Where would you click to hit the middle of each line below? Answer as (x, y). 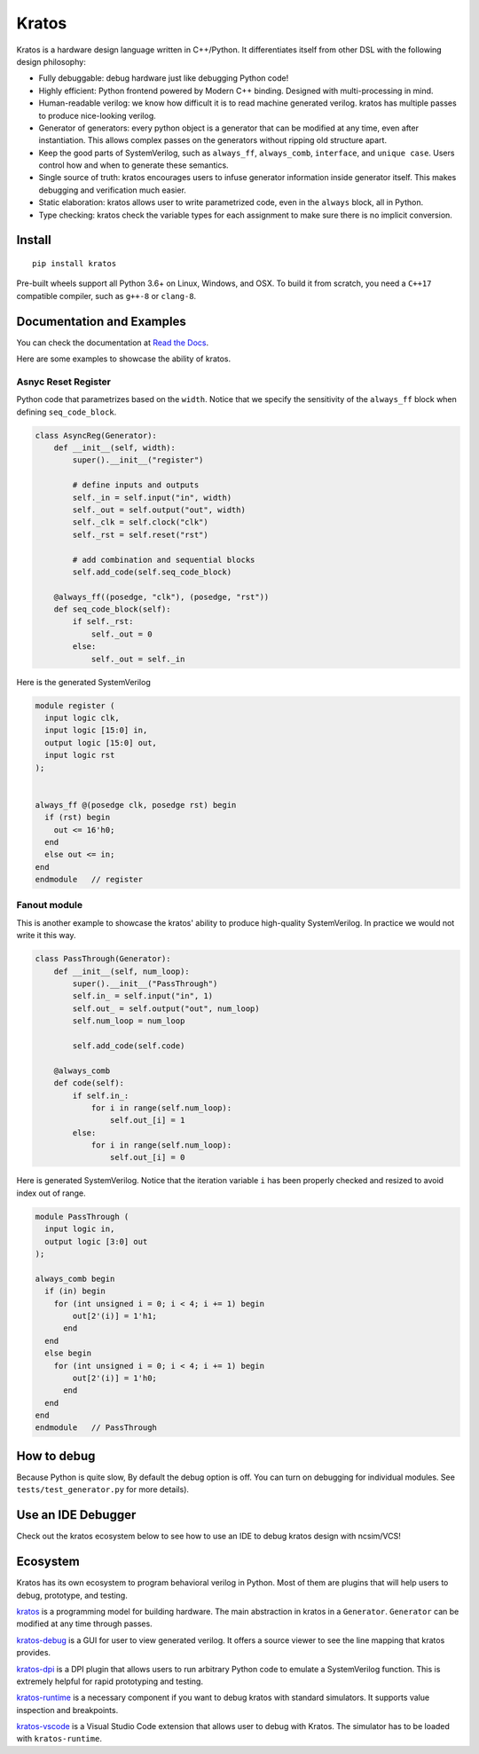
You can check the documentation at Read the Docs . (113, 343)
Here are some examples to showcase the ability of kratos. (124, 359)
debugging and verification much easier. (112, 190)
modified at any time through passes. (84, 1624)
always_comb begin (75, 1279)
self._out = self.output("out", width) (159, 510)
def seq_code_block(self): (113, 609)
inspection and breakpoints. (67, 1710)
